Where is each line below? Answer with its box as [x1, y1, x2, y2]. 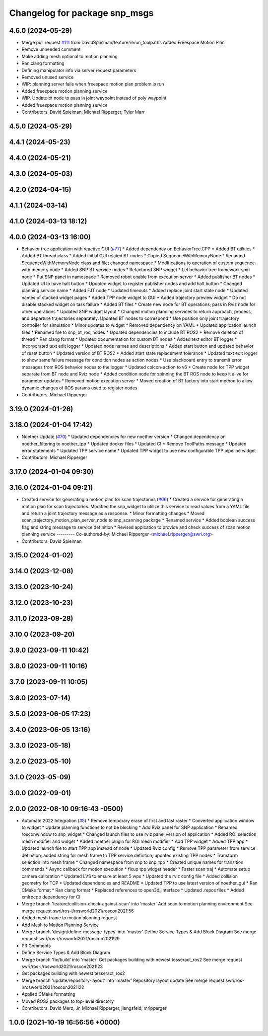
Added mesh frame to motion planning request [21, 915, 117, 921]
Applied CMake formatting [21, 991, 75, 997]
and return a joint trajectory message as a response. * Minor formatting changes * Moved [21, 510, 205, 516]
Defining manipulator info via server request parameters [21, 67, 136, 73]
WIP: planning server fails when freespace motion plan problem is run [21, 81, 164, 87]
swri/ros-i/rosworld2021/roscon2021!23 [21, 963, 103, 969]
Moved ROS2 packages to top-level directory [21, 998, 114, 1004]
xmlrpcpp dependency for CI [21, 894, 81, 900]
